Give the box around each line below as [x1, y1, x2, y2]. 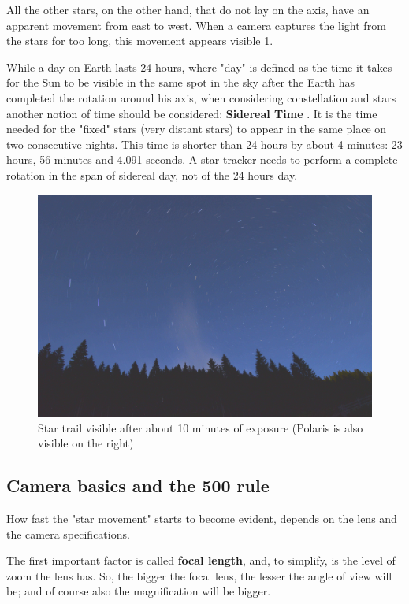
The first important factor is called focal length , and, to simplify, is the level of [6, 552, 396, 569]
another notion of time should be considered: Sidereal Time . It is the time [6, 105, 377, 121]
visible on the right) [38, 435, 134, 451]
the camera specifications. [6, 525, 130, 542]
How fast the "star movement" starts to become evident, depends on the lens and [6, 510, 397, 526]
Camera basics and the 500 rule [6, 473, 270, 498]
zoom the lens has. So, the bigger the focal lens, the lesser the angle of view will [6, 567, 392, 584]
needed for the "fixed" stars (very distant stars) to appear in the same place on [6, 120, 387, 137]
